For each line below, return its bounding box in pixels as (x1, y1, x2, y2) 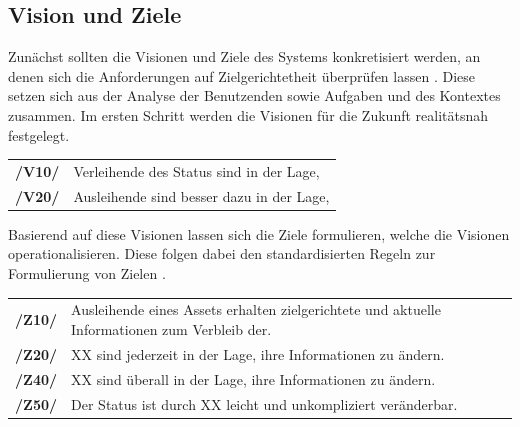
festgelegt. (8, 124, 70, 145)
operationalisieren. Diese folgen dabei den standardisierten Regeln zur (8, 243, 436, 264)
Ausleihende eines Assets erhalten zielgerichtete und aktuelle (71, 299, 441, 320)
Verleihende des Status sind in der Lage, (73, 160, 320, 181)
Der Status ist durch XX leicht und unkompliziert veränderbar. (71, 393, 458, 414)
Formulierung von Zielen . (8, 263, 166, 284)
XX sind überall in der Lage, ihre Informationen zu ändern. (71, 368, 436, 389)
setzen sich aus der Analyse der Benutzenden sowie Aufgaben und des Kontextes (8, 85, 501, 106)
